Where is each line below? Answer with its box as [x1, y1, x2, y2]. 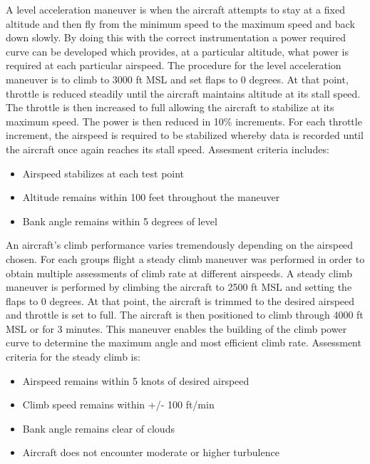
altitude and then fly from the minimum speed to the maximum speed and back [6, 16, 355, 31]
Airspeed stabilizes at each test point [22, 165, 185, 180]
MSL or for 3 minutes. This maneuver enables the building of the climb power [6, 321, 347, 336]
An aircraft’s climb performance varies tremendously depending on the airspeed [6, 237, 354, 252]
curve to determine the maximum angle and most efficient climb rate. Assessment [6, 335, 361, 350]
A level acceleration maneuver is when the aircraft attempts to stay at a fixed [6, 2, 345, 16]
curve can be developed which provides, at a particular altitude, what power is [6, 43, 349, 58]
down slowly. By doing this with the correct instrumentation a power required [6, 30, 346, 45]
